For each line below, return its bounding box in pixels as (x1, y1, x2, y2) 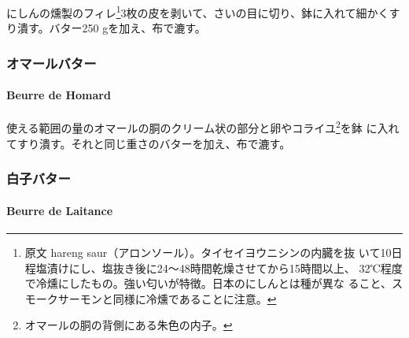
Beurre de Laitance (6, 202, 113, 218)
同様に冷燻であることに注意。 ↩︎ (112, 290, 277, 306)
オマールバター (6, 53, 97, 72)
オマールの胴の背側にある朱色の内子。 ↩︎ (24, 317, 233, 333)
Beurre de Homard (6, 87, 111, 103)
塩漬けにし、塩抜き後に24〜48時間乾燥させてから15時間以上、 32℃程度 (35, 259, 403, 276)
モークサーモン (24, 290, 102, 306)
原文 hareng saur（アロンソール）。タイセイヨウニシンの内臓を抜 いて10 (24, 243, 392, 260)
